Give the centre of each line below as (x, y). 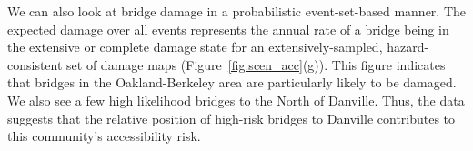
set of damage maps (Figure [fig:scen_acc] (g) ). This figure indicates (256, 64)
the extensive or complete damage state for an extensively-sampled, (195, 47)
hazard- (408, 47)
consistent (35, 64)
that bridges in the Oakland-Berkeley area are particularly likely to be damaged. (232, 82)
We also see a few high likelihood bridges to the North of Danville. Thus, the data (236, 100)
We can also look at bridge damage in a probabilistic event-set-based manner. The (237, 11)
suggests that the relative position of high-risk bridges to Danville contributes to (231, 118)
